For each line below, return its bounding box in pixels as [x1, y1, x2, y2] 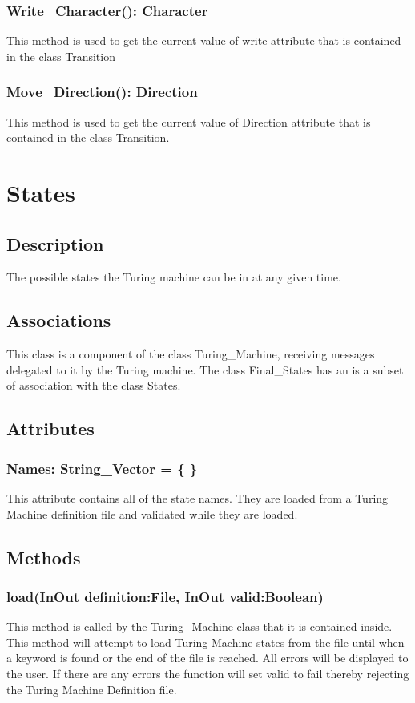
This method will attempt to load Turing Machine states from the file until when [6, 633, 405, 650]
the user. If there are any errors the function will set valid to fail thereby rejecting [6, 665, 409, 681]
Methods [6, 544, 81, 569]
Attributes [6, 416, 95, 441]
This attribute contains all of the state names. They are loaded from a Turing [6, 489, 389, 506]
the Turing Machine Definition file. [6, 681, 177, 697]
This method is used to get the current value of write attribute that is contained [6, 32, 401, 49]
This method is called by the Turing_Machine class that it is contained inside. [6, 618, 393, 635]
